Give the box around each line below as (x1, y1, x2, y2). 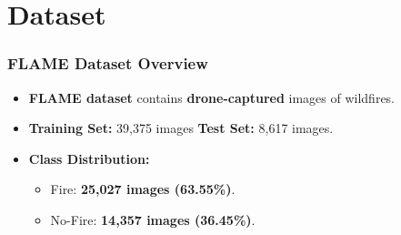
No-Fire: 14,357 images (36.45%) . (50, 209, 256, 229)
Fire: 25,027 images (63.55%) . (50, 179, 236, 199)
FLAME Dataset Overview (7, 52, 208, 75)
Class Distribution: (28, 148, 150, 168)
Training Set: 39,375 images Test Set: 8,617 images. (28, 118, 334, 138)
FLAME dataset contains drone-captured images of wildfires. (28, 87, 396, 107)
